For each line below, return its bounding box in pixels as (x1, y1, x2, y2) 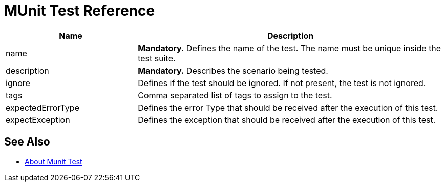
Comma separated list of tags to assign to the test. (138, 90, 332, 100)
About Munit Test (25, 157, 82, 166)
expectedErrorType (6, 102, 79, 113)
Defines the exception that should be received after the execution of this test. (138, 114, 436, 125)
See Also (4, 135, 50, 149)
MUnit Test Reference (4, 2, 155, 19)
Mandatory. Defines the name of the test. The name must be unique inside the (138, 43, 441, 53)
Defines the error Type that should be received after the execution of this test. (138, 102, 438, 113)
